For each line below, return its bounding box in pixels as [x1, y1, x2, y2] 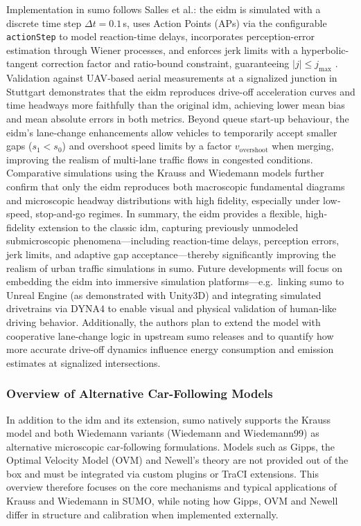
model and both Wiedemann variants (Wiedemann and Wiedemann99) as [6, 426, 319, 440]
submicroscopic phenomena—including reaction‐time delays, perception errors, [6, 233, 340, 248]
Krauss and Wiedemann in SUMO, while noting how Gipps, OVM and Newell [6, 493, 338, 508]
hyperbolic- [301, 42, 349, 57]
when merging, [272, 138, 334, 153]
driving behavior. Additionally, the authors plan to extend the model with [6, 314, 321, 329]
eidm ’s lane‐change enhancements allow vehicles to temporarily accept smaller [6, 125, 337, 139]
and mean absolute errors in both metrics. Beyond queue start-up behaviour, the [6, 111, 349, 126]
